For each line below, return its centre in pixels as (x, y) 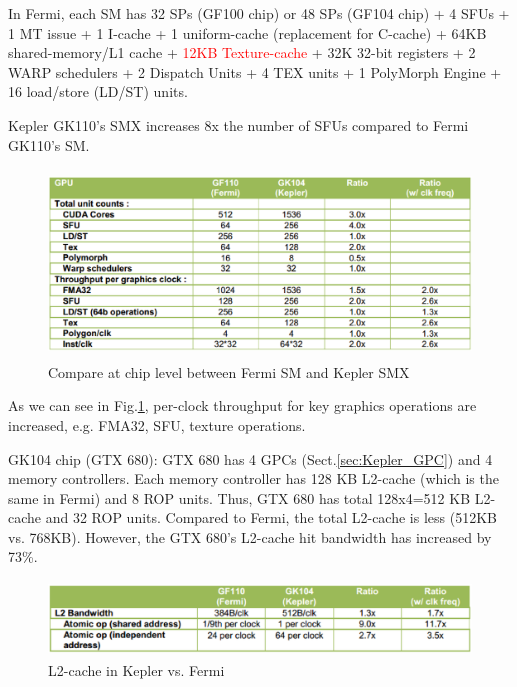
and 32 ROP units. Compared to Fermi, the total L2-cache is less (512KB (271, 517)
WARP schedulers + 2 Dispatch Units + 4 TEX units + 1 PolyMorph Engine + (255, 71)
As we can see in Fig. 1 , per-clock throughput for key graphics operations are (242, 405)
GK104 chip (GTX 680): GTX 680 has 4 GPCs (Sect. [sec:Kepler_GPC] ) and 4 (250, 458)
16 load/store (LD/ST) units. (98, 91)
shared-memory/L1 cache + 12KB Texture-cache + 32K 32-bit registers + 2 (242, 52)
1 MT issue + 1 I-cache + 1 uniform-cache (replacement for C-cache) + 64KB (247, 32)
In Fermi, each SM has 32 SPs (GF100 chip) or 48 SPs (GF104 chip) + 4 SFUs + (259, 13)
